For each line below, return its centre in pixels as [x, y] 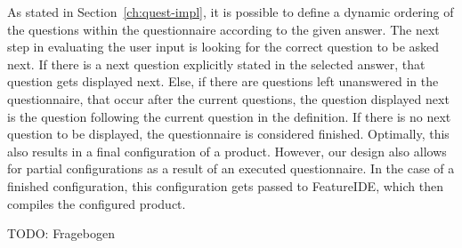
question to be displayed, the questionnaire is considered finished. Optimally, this [228, 134]
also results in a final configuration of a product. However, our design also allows [227, 151]
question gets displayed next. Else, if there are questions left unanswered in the [223, 81]
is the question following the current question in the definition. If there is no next [229, 116]
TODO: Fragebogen [61, 233]
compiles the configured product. [97, 203]
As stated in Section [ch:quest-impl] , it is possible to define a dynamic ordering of [231, 12]
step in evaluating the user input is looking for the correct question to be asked [223, 47]
